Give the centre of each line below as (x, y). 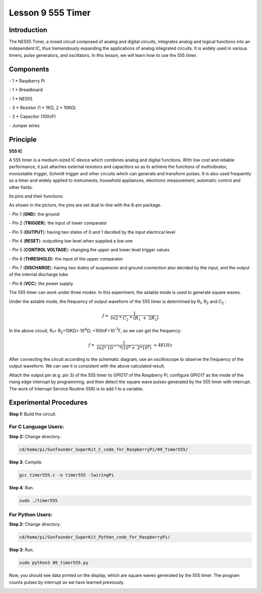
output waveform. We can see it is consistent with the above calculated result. (87, 366)
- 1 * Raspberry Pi (27, 81)
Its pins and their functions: (36, 196)
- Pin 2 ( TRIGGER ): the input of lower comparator (58, 223)
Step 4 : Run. (21, 487)
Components (29, 69)
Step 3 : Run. (21, 550)
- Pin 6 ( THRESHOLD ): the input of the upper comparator (66, 259)
